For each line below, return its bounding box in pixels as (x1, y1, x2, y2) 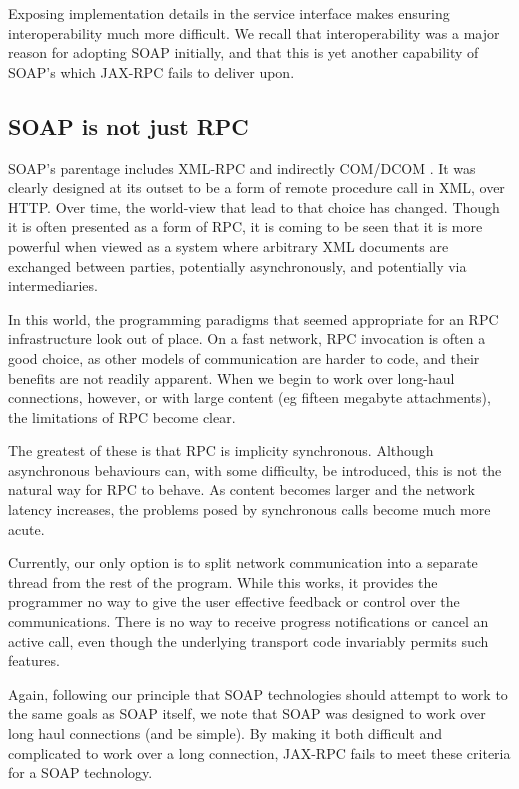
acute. (8, 518, 45, 539)
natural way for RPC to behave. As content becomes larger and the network (8, 479, 475, 500)
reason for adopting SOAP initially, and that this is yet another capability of (8, 42, 479, 63)
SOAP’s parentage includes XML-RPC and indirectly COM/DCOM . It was (8, 157, 476, 178)
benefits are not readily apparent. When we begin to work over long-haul (8, 367, 455, 388)
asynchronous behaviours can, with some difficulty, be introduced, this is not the (8, 459, 502, 480)
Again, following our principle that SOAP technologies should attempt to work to (8, 683, 508, 704)
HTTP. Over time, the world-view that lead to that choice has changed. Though (8, 196, 500, 217)
